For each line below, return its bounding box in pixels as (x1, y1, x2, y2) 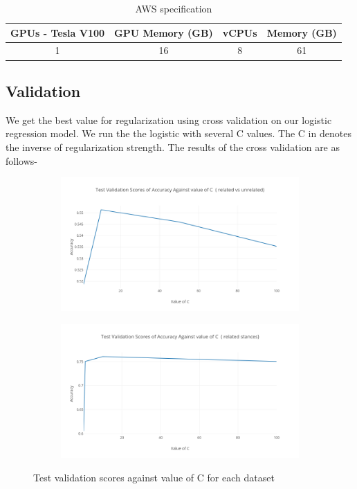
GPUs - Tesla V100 (10, 25, 105, 39)
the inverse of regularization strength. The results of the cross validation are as (6, 139, 340, 154)
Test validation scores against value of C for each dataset (33, 470, 275, 484)
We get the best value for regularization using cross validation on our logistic (6, 112, 332, 127)
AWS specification (135, 1, 212, 15)
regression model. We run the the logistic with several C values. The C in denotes (6, 126, 351, 141)
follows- (6, 153, 37, 168)
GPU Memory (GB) (114, 25, 213, 39)
